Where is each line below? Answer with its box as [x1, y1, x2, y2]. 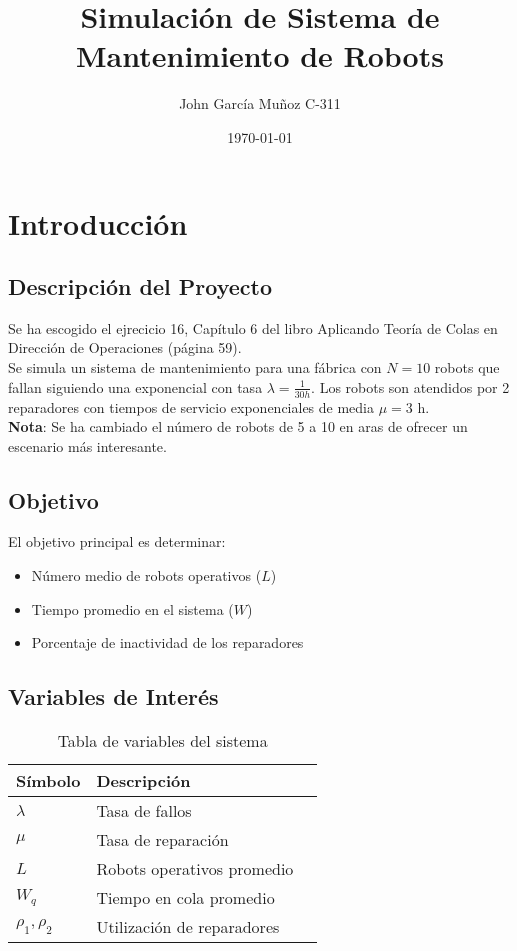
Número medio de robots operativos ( [31, 565, 262, 586]
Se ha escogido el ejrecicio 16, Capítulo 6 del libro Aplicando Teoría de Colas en [8, 317, 498, 338]
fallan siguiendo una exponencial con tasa [8, 376, 263, 397]
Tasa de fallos [96, 799, 192, 823]
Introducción [8, 202, 188, 243]
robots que [434, 357, 500, 378]
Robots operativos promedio [96, 857, 294, 881]
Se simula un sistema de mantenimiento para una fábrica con [8, 357, 382, 378]
